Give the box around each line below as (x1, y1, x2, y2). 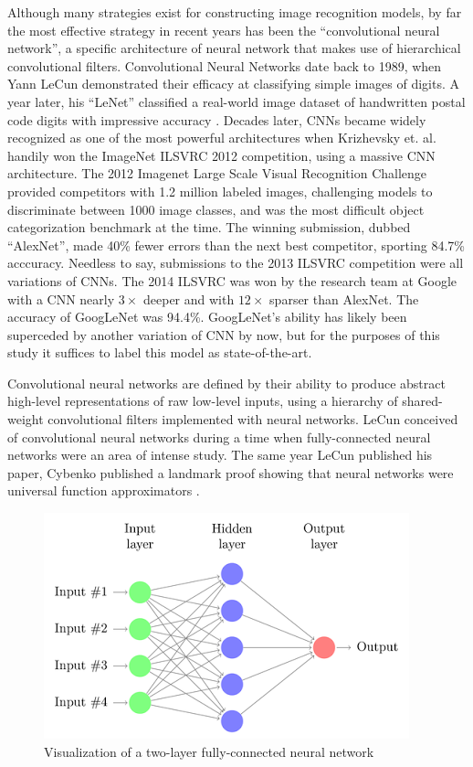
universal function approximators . (7, 481, 200, 500)
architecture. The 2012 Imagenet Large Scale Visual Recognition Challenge (7, 164, 427, 183)
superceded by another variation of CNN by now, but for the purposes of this (7, 325, 440, 344)
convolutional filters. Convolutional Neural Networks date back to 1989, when (7, 56, 442, 75)
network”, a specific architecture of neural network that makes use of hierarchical (7, 38, 461, 58)
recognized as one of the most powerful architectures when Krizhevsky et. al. (7, 128, 436, 147)
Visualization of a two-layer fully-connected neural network (44, 741, 374, 761)
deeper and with (142, 289, 235, 308)
